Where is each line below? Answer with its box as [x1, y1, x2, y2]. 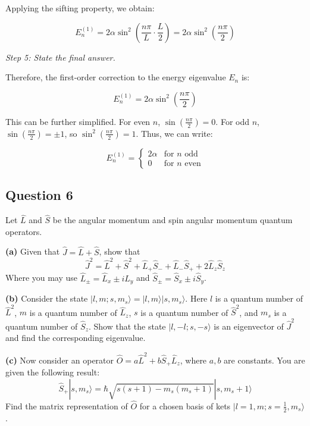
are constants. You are [224, 353, 305, 366]
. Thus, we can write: [136, 127, 213, 139]
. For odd [215, 115, 250, 127]
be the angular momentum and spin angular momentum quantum [52, 214, 293, 226]
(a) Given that [5, 245, 60, 258]
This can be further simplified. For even [5, 115, 151, 127]
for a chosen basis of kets [139, 399, 231, 412]
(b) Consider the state [5, 292, 88, 305]
